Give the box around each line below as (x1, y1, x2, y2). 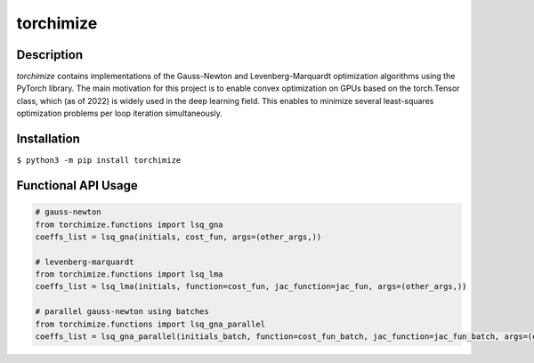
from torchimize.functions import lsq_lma (35, 270, 223, 279)
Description (16, 47, 84, 62)
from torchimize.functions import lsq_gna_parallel (35, 319, 266, 329)
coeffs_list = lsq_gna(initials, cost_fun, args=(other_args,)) (35, 231, 322, 242)
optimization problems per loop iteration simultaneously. (16, 108, 222, 119)
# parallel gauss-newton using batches (35, 307, 209, 317)
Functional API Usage (16, 178, 138, 193)
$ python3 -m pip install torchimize (16, 156, 182, 165)
